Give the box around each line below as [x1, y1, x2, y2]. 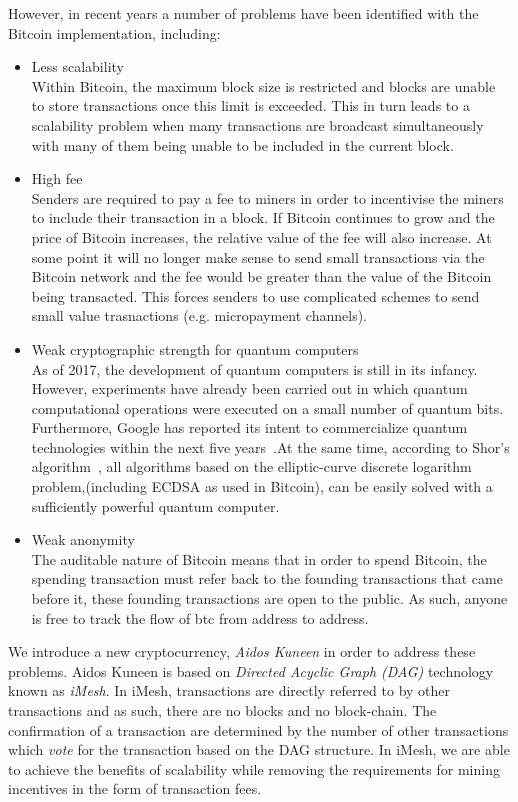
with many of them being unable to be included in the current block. [31, 134, 454, 155]
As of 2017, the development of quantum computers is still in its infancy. [31, 358, 478, 379]
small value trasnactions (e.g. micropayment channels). [31, 305, 367, 326]
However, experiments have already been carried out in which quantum [31, 378, 468, 399]
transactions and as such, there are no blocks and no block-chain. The [8, 700, 437, 720]
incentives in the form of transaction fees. [8, 778, 262, 799]
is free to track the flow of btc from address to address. [31, 607, 369, 628]
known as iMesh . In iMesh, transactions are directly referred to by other [8, 680, 451, 701]
